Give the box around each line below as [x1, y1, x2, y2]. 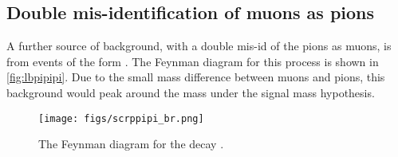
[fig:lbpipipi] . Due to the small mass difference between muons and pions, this [6, 69, 385, 85]
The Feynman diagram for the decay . [38, 135, 224, 152]
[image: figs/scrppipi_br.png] [38, 112, 204, 124]
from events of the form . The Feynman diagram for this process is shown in [6, 53, 379, 69]
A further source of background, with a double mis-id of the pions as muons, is [6, 37, 392, 54]
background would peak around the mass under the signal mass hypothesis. [6, 84, 375, 100]
